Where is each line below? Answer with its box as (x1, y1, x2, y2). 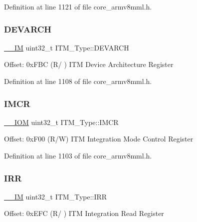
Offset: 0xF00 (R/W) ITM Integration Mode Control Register (4, 133, 194, 144)
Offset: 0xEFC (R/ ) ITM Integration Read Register (4, 208, 164, 218)
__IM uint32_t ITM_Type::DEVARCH (4, 42, 129, 52)
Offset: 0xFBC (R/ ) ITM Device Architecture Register (4, 59, 174, 69)
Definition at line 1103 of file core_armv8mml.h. (4, 150, 152, 160)
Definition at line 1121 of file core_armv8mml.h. (4, 1, 152, 11)
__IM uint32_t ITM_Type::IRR (4, 191, 107, 201)
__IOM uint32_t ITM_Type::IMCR (4, 116, 119, 127)
